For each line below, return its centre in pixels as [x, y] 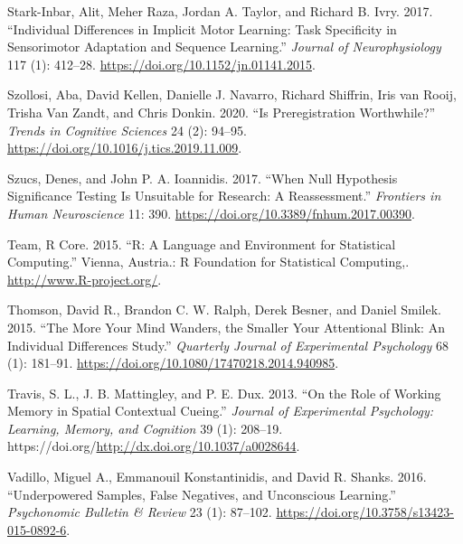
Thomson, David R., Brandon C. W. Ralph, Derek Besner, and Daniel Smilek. [224, 310]
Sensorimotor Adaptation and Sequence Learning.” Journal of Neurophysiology [224, 47]
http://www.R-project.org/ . [85, 279]
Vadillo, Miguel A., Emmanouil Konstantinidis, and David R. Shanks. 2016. [217, 477]
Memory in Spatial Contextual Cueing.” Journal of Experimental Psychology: [220, 411]
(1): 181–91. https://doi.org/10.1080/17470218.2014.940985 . [173, 363]
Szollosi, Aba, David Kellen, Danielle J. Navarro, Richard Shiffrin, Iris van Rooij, [232, 94]
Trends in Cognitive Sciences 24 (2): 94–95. [127, 130]
